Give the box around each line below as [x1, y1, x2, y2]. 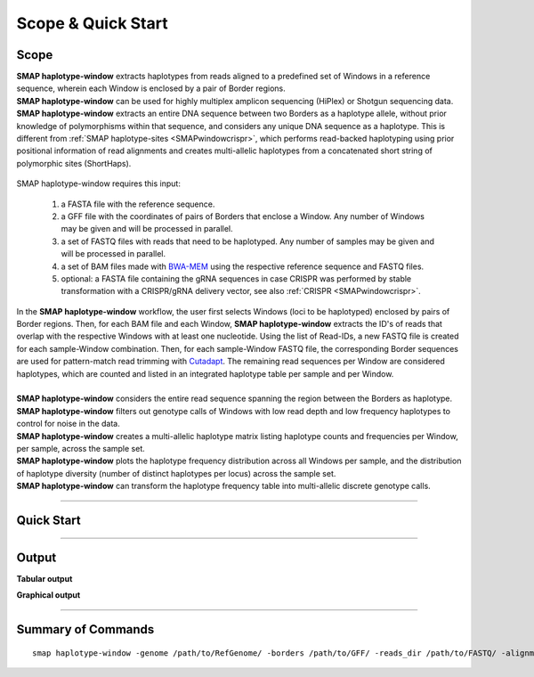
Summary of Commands [16, 622, 155, 637]
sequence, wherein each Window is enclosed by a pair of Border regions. [16, 83, 286, 94]
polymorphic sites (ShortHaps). [16, 158, 132, 168]
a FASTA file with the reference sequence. [61, 199, 215, 209]
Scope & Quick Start [16, 13, 168, 33]
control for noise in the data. [16, 419, 120, 429]
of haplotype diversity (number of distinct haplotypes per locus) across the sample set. [16, 468, 336, 478]
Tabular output [16, 574, 73, 584]
